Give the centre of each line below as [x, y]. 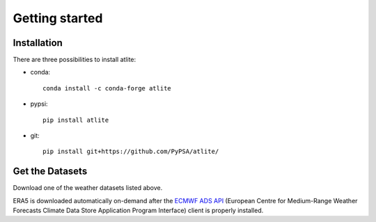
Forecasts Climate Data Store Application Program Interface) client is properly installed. [138, 211]
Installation [38, 43]
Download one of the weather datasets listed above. [88, 188]
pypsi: [39, 104]
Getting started [58, 18]
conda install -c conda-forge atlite [107, 88]
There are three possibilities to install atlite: [75, 60]
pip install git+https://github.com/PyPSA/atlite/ [131, 152]
